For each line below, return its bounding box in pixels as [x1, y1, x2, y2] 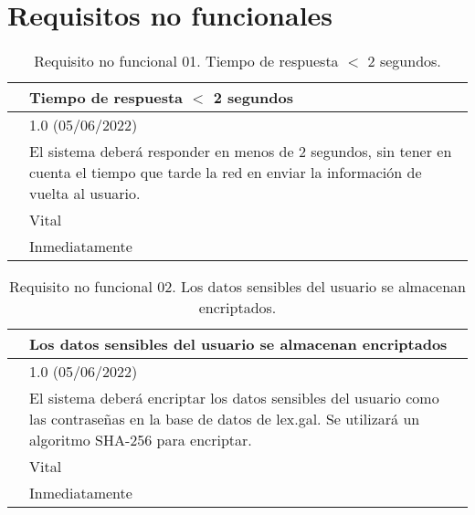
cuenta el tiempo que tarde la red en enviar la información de [29, 162, 422, 184]
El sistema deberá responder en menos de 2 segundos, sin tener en [29, 141, 452, 163]
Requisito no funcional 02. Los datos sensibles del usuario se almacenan [9, 276, 466, 298]
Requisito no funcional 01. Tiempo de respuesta [34, 50, 339, 72]
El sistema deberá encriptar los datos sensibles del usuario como [29, 387, 439, 409]
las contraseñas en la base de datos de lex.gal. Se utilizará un [29, 408, 420, 430]
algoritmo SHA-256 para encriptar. [29, 429, 252, 451]
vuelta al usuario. [29, 183, 141, 205]
